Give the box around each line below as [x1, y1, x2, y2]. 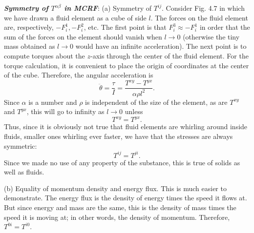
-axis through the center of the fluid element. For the [90, 50, 249, 60]
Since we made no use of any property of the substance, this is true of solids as [4, 157, 240, 167]
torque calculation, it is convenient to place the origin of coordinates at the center [4, 60, 249, 70]
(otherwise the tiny [183, 31, 240, 41]
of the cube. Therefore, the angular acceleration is [4, 70, 153, 80]
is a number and [28, 97, 77, 107]
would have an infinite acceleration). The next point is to [75, 41, 247, 51]
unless [125, 106, 143, 116]
